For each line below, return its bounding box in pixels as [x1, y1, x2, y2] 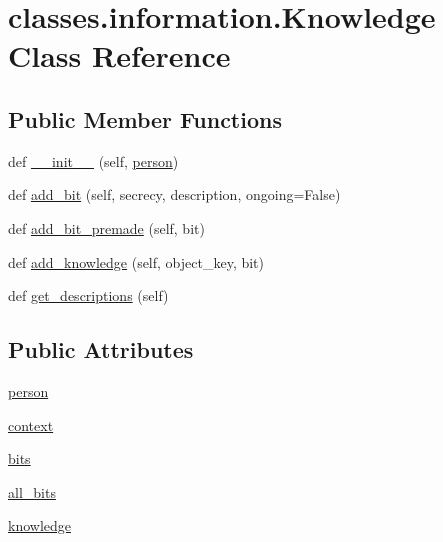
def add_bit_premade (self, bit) [8, 217, 205, 238]
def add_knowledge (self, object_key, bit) [8, 251, 265, 272]
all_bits [8, 481, 56, 502]
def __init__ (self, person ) [8, 150, 179, 171]
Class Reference [8, 35, 231, 76]
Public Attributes [8, 334, 194, 365]
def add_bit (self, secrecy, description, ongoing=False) [8, 184, 341, 205]
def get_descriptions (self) [8, 285, 169, 306]
